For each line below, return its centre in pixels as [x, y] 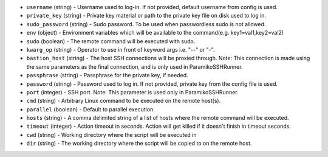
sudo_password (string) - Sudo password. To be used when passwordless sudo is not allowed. [146, 24]
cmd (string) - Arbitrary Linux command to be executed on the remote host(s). [124, 101]
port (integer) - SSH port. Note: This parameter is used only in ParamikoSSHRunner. [133, 92]
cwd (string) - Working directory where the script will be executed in [111, 134]
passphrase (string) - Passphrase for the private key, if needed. [107, 75]
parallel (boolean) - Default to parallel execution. [91, 109]
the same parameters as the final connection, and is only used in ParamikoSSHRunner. [135, 66]
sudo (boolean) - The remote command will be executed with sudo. [111, 41]
